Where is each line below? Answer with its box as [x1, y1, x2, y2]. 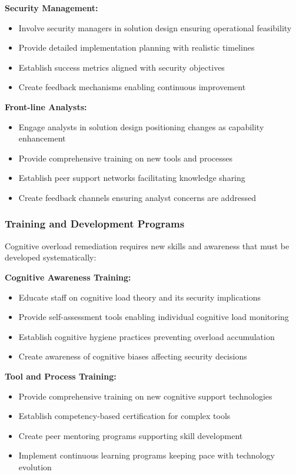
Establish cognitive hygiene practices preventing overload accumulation [18, 330, 275, 342]
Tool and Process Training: [5, 370, 117, 382]
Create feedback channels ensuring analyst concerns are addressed [18, 191, 256, 203]
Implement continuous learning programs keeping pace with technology [18, 449, 275, 461]
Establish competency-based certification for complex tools [18, 410, 231, 422]
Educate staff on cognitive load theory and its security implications [18, 291, 261, 303]
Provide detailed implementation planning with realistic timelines [18, 41, 255, 54]
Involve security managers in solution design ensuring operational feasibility [18, 21, 292, 34]
